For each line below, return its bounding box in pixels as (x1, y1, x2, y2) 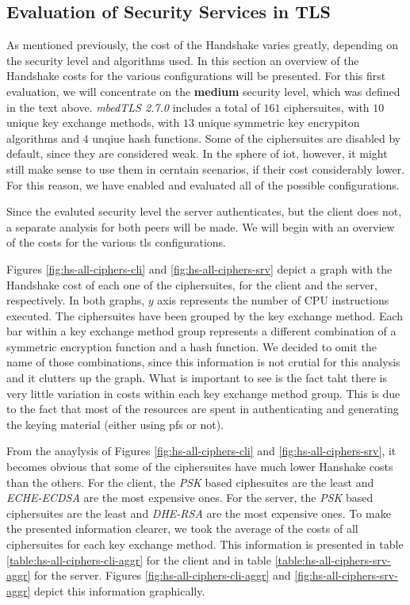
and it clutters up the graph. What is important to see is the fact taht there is (6, 370, 388, 386)
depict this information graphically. (34, 582, 205, 599)
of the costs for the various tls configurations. (6, 234, 227, 251)
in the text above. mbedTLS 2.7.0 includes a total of (6, 98, 260, 115)
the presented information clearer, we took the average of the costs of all (6, 520, 358, 537)
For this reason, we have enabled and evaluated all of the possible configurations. (6, 176, 400, 193)
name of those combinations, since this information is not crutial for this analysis (6, 354, 400, 370)
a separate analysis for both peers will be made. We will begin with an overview (6, 218, 395, 235)
